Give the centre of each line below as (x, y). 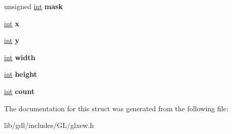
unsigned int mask (33, 6)
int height (21, 74)
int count (20, 91)
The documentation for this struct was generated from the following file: (116, 108)
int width (20, 57)
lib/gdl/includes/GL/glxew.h (49, 125)
